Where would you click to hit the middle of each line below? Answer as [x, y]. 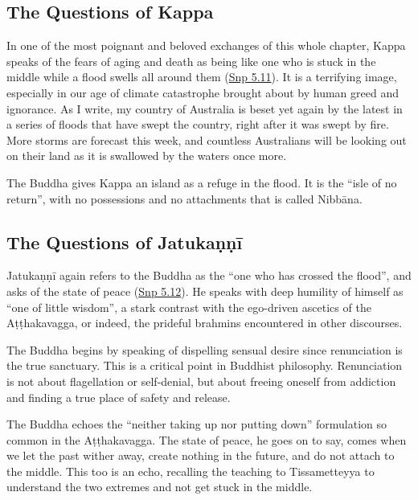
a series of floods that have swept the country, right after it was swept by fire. [198, 124]
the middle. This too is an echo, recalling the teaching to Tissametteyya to [191, 471]
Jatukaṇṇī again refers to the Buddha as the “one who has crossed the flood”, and [209, 275]
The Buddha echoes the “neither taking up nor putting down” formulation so [197, 424]
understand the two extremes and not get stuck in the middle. [160, 487]
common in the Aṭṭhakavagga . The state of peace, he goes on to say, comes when [207, 439]
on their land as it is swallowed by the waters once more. [147, 156]
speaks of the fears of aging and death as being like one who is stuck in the [191, 61]
